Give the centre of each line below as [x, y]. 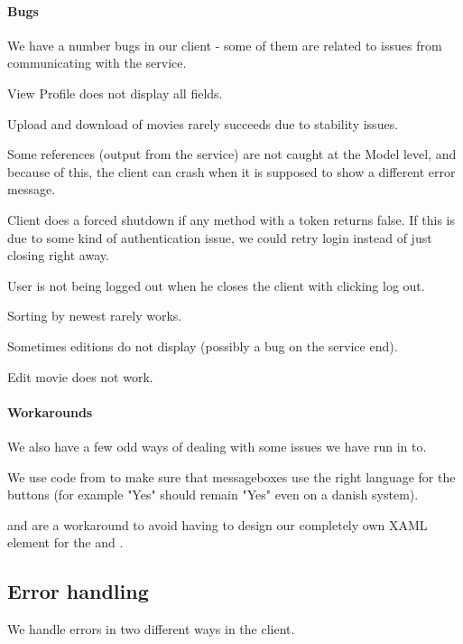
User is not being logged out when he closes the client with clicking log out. [216, 285]
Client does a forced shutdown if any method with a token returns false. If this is [231, 219]
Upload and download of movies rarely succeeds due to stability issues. [203, 123]
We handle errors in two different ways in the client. [151, 629]
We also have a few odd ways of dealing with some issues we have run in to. [217, 446]
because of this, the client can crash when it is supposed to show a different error [231, 171]
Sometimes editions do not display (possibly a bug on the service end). [203, 345]
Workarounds [50, 411]
